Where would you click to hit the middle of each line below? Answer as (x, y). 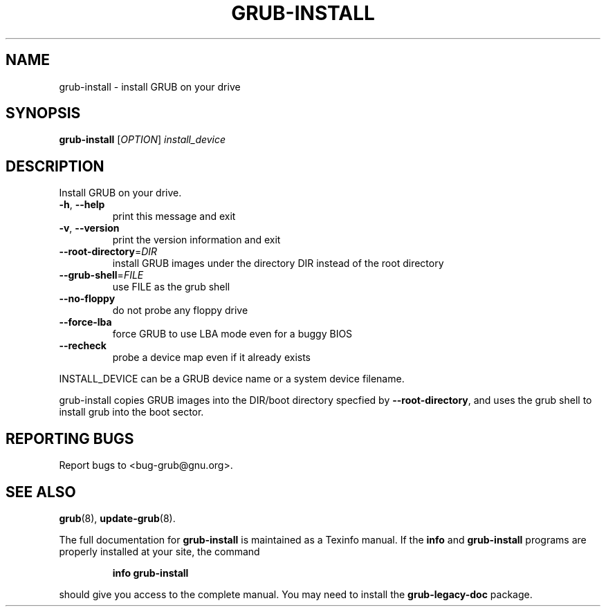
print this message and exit (174, 216)
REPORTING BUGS (70, 438)
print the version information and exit (196, 240)
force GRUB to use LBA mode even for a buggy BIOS (232, 334)
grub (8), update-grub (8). (117, 518)
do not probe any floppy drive (180, 310)
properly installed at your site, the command (159, 551)
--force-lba (85, 322)
